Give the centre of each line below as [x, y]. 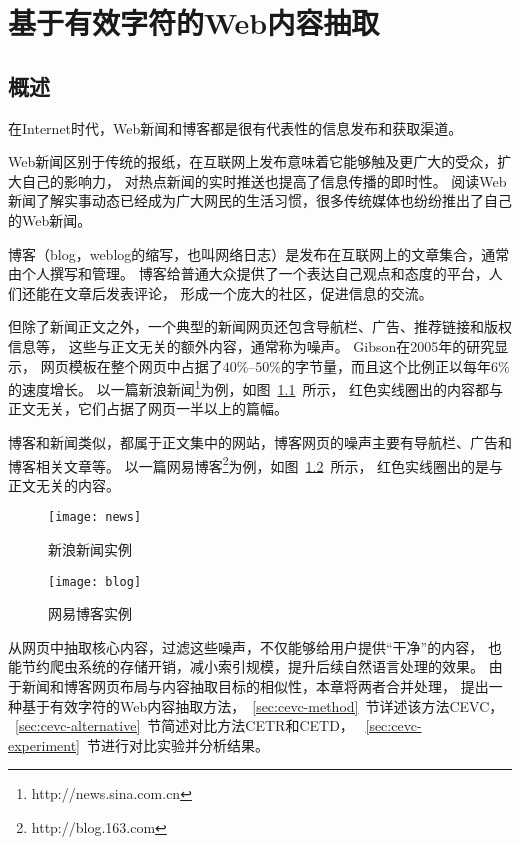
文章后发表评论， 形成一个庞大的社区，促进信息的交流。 [248, 292]
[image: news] [95, 517]
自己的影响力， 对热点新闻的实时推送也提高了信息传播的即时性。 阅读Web [264, 180]
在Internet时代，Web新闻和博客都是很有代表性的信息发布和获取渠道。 [235, 127]
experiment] [44, 744]
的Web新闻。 [50, 219]
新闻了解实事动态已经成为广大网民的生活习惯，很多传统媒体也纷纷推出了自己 [260, 200]
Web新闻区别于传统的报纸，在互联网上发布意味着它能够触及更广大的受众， [253, 161]
